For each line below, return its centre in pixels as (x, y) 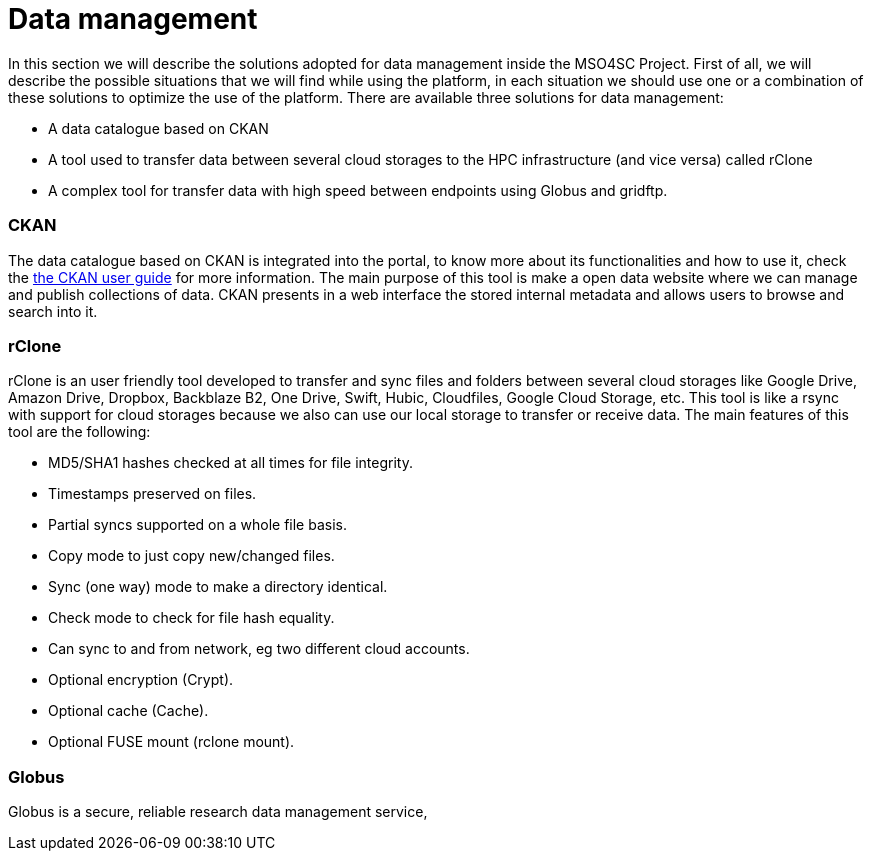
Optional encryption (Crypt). (141, 680)
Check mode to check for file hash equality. (191, 618)
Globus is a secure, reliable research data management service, (218, 811)
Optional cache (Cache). (128, 711)
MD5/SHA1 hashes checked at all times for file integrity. (230, 463)
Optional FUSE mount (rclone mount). (171, 742)
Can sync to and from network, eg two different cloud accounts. (259, 649)
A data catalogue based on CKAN (158, 128)
